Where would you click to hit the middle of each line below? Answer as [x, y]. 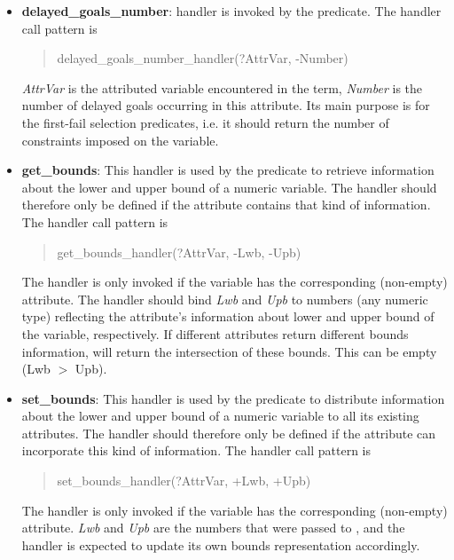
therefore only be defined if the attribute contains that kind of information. [226, 205]
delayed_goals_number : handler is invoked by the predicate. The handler [231, 11]
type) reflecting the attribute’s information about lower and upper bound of [228, 316]
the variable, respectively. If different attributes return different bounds [215, 333]
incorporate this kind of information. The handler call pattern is [196, 450]
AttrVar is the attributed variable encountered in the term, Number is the [222, 87]
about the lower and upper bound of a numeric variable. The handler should [229, 187]
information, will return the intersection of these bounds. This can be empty [229, 351]
